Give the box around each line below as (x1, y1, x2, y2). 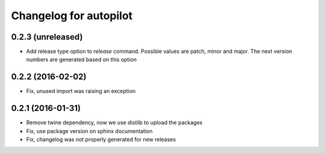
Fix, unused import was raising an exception (26, 88, 136, 95)
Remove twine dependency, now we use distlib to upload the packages (26, 119, 203, 126)
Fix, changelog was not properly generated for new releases (26, 136, 176, 143)
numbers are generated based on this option (26, 56, 137, 63)
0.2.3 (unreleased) (11, 32, 83, 42)
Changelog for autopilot (11, 9, 133, 22)
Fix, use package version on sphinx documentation (26, 127, 153, 134)
